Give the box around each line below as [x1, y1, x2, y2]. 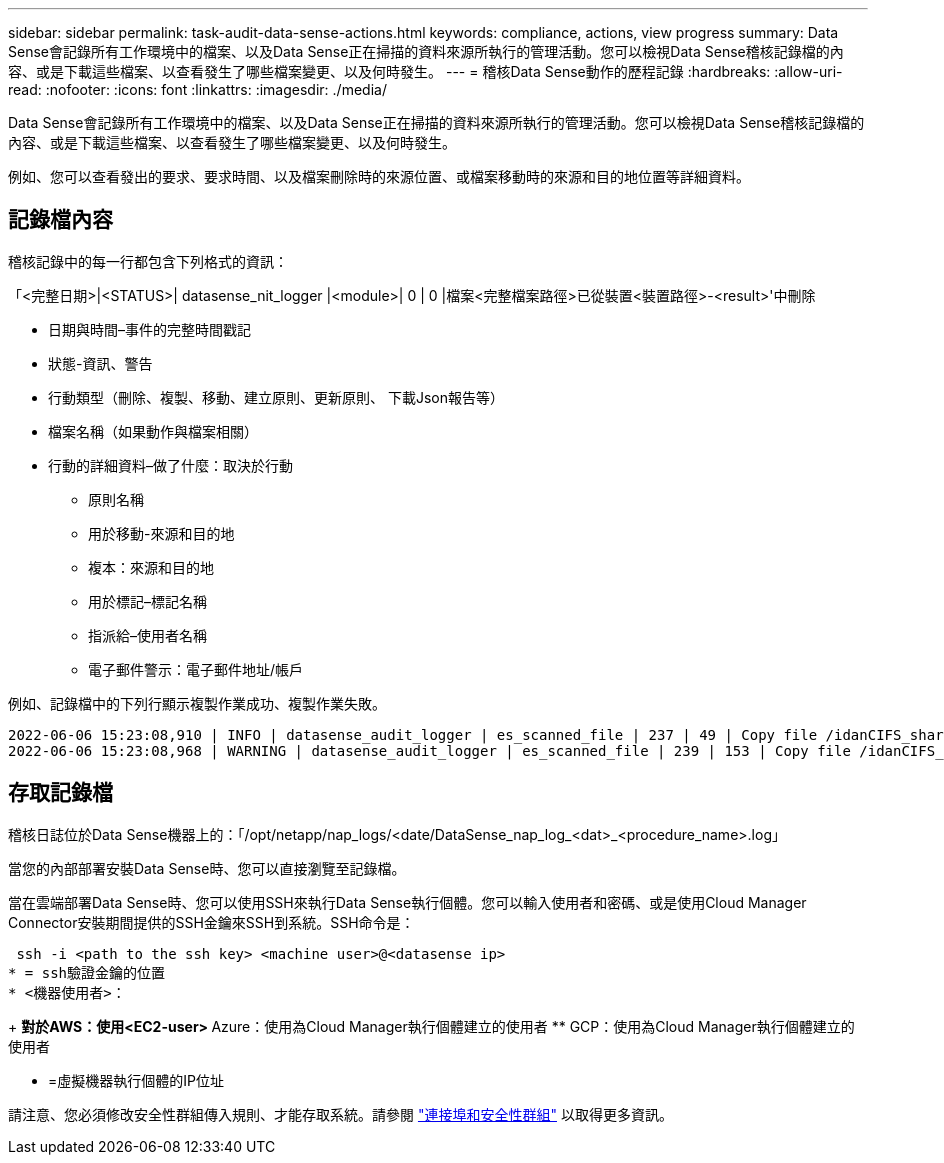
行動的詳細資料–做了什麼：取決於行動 [48, 456, 293, 474]
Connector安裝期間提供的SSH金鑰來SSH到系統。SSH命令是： [8, 913, 415, 931]
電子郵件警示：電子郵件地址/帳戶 [88, 660, 304, 678]
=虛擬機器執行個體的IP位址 [48, 1071, 224, 1089]
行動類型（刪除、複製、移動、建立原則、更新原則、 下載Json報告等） [48, 388, 504, 406]
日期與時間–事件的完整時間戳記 [48, 320, 251, 338]
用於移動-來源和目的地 [88, 524, 235, 542]
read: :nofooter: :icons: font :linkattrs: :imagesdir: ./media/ [8, 81, 387, 98]
